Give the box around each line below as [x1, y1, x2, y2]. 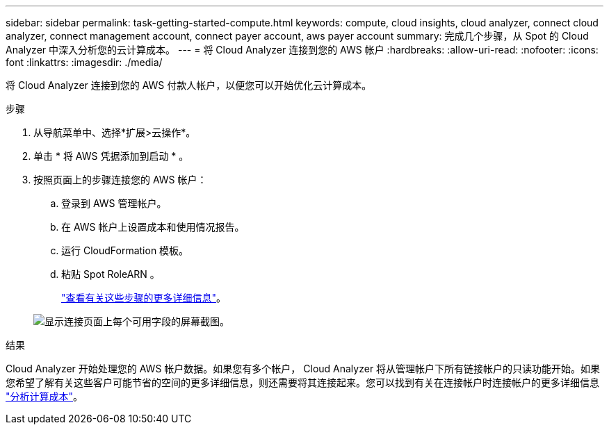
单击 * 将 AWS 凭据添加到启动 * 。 [33, 150, 189, 162]
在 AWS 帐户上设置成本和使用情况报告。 [61, 221, 245, 233]
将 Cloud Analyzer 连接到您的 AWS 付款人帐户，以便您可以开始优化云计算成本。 [6, 79, 372, 91]
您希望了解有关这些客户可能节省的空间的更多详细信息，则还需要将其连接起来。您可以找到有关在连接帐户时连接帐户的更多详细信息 [6, 377, 599, 388]
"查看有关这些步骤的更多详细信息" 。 [61, 292, 227, 304]
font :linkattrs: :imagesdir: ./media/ [6, 56, 163, 68]
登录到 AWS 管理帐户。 [61, 197, 167, 209]
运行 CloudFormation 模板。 [61, 245, 189, 256]
